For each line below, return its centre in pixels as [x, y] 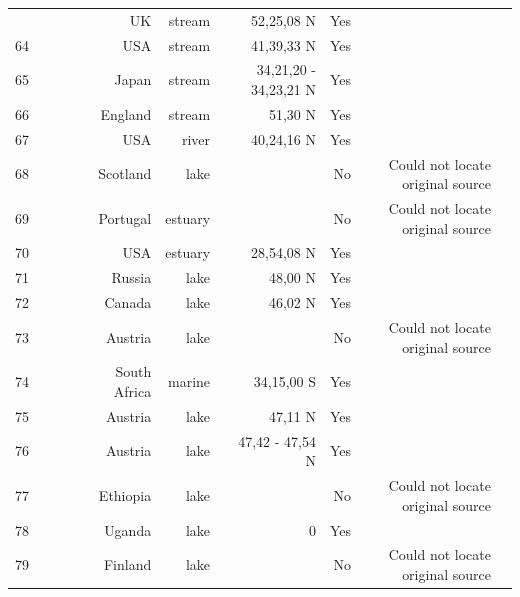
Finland [127, 564]
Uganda [128, 529]
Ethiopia [125, 494]
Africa [132, 391]
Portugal [125, 217]
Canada [128, 302]
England [126, 113]
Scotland [125, 173]
